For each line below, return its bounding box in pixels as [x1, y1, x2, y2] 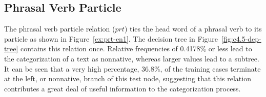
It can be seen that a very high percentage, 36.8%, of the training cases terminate [4, 63, 261, 74]
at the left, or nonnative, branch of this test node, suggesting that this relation [4, 73, 251, 84]
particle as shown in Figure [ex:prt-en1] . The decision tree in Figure [4, 33, 218, 44]
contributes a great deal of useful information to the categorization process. [4, 83, 241, 93]
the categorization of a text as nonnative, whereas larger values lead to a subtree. [4, 53, 259, 63]
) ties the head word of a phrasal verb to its [124, 23, 262, 34]
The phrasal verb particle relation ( [4, 23, 115, 34]
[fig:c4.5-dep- [221, 33, 261, 44]
